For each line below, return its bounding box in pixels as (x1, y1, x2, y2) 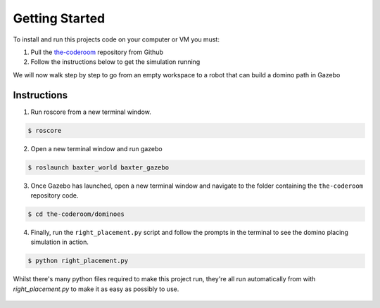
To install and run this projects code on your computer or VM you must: (13, 35, 220, 44)
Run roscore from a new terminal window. (30, 108, 151, 116)
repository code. (30, 191, 79, 200)
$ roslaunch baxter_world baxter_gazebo (27, 163, 169, 172)
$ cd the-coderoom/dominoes (27, 210, 125, 218)
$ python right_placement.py (27, 257, 129, 265)
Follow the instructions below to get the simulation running (30, 58, 201, 66)
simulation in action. (30, 238, 89, 246)
